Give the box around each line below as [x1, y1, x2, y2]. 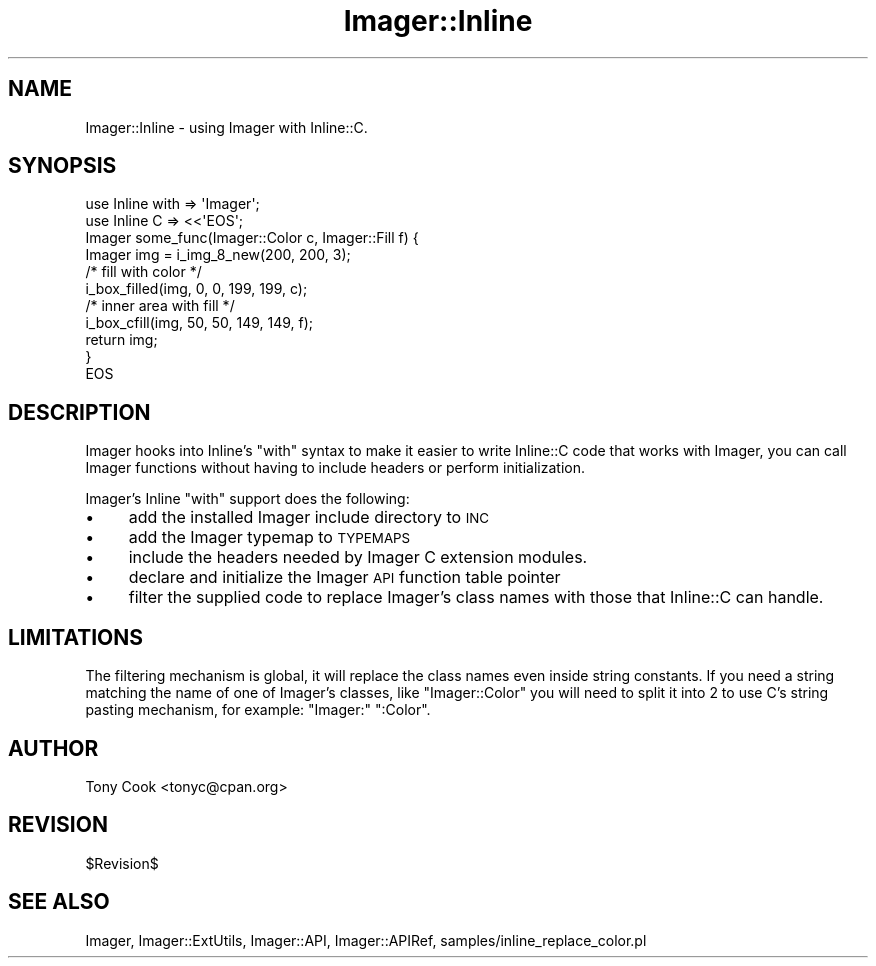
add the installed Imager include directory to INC [128, 507, 490, 528]
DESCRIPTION [8, 399, 151, 425]
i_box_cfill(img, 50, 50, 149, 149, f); [85, 314, 314, 332]
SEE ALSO [8, 889, 110, 915]
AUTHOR [8, 735, 99, 761]
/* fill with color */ [85, 263, 202, 281]
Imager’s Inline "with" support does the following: [85, 490, 410, 508]
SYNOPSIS [8, 153, 117, 179]
